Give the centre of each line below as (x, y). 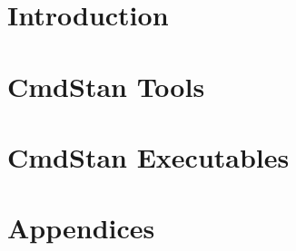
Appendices (81, 228)
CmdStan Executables (148, 156)
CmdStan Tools (106, 86)
